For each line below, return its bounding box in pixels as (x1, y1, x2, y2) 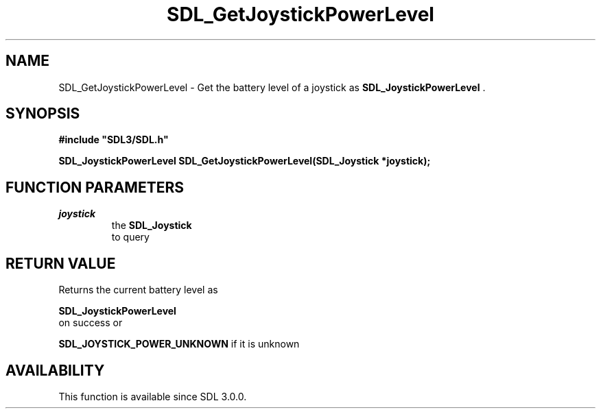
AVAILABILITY (5, 361, 105, 379)
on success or (58, 317, 123, 329)
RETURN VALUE (5, 254, 116, 272)
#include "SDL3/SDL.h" (58, 134, 169, 146)
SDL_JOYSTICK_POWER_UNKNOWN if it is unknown (58, 338, 300, 350)
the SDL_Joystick (111, 219, 192, 232)
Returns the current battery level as (58, 284, 218, 296)
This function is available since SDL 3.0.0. (58, 390, 247, 402)
